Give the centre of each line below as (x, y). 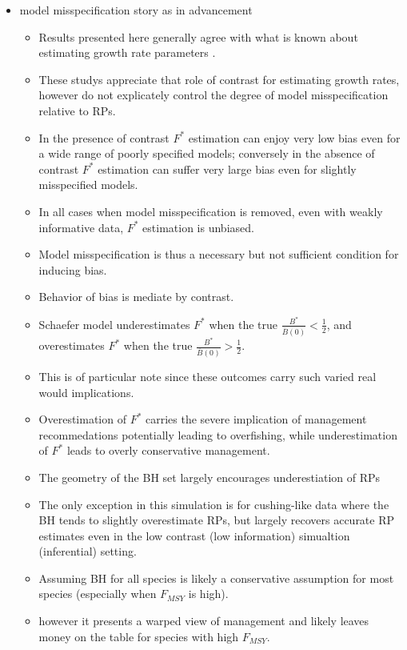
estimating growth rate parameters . (127, 52)
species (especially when (98, 594)
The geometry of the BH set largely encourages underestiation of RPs (209, 477)
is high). (208, 594)
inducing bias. (73, 269)
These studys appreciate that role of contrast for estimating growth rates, (219, 79)
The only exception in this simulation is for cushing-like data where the (214, 504)
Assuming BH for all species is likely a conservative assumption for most (216, 578)
